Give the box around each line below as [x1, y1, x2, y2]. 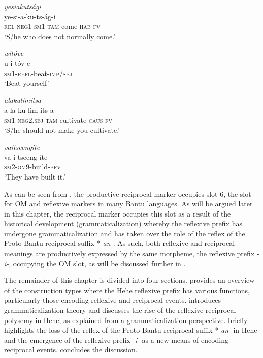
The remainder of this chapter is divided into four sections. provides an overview [4, 275, 255, 285]
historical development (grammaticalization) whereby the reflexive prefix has [4, 218, 242, 229]
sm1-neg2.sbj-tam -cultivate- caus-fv [4, 114, 112, 125]
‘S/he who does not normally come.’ [4, 30, 116, 41]
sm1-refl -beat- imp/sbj [4, 67, 72, 78]
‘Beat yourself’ [4, 78, 49, 88]
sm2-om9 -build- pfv [4, 161, 61, 172]
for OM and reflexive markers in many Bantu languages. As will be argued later [4, 198, 253, 209]
